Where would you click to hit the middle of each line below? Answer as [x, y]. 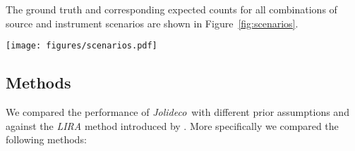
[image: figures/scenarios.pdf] [82, 46]
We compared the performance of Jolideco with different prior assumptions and [177, 112]
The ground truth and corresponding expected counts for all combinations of [172, 9]
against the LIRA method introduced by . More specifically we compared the [172, 125]
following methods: [46, 139]
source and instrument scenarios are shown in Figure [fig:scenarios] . [152, 23]
